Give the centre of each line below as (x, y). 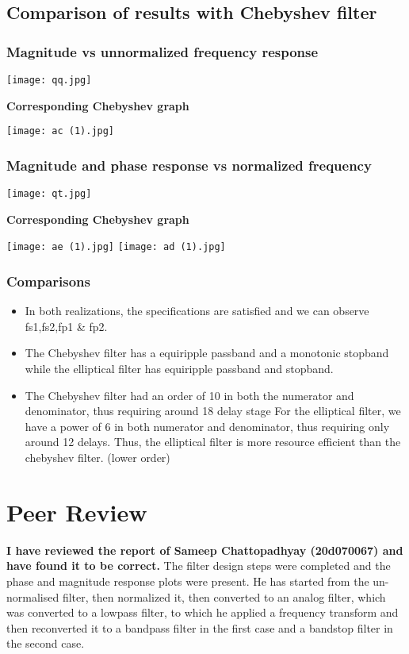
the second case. (46, 643)
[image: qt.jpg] (49, 194)
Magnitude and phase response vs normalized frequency (189, 165)
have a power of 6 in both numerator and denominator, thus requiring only (207, 426)
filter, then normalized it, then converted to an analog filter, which (224, 596)
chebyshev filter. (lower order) (97, 457)
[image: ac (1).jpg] (61, 131)
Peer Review (77, 512)
